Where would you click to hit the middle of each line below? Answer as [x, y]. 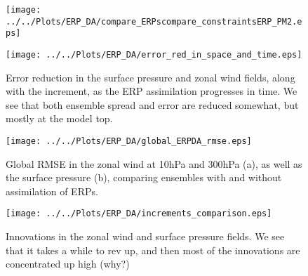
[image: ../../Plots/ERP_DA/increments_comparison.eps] [139, 214]
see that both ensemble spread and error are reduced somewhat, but [152, 104]
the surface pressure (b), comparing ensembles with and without [144, 177]
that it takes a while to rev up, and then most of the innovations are [153, 250]
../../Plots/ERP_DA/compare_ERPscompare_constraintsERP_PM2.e [154, 21]
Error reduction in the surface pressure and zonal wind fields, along [150, 77]
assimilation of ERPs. [52, 191]
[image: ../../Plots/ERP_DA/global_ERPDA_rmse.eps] [129, 141]
